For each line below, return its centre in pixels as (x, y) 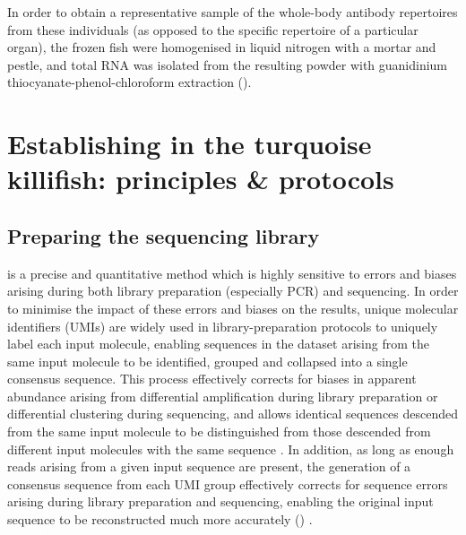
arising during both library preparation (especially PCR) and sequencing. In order (233, 291)
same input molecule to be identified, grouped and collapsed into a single (207, 361)
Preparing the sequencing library (164, 235)
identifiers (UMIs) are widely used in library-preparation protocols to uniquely (223, 326)
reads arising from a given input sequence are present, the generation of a (209, 466)
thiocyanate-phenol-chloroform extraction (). (129, 82)
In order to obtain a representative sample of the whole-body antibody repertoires (233, 12)
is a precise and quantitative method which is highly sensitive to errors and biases (232, 273)
